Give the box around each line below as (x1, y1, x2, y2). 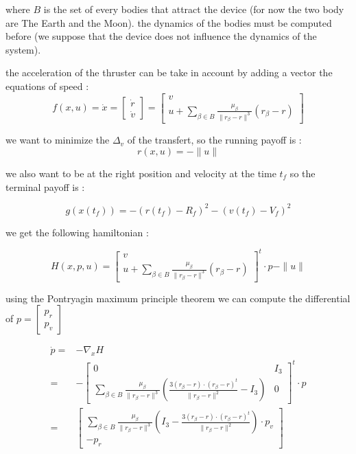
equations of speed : (5, 78, 89, 93)
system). (5, 42, 41, 56)
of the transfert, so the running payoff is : (127, 133, 302, 147)
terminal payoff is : (5, 179, 85, 194)
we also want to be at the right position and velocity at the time (5, 166, 276, 180)
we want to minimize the (5, 133, 110, 147)
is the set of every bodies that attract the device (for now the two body (43, 2, 344, 16)
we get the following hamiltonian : (5, 225, 149, 239)
